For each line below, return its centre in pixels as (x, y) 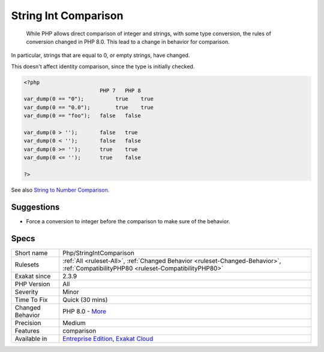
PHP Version (32, 284)
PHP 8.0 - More (85, 311)
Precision (28, 323)
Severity (26, 292)
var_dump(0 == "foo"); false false (82, 116)
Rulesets (27, 265)
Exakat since (33, 276)
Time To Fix (31, 299)
